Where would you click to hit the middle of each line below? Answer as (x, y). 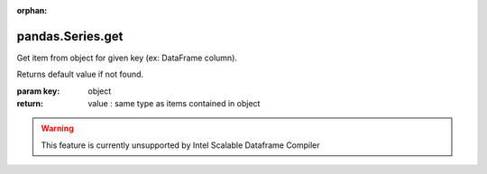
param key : (38, 91)
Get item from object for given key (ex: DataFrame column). (127, 58)
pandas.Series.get (70, 36)
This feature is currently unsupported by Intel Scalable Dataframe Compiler (180, 145)
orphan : (32, 10)
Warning (57, 128)
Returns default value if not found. (80, 74)
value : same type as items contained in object (174, 104)
